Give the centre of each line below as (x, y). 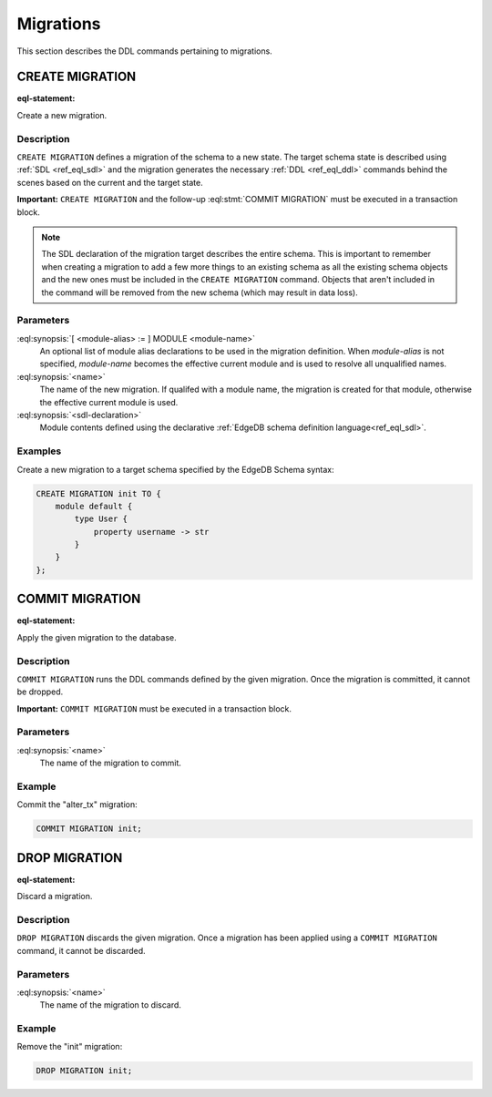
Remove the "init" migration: (70, 1047)
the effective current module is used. (109, 402)
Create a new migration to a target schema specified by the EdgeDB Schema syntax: (175, 469)
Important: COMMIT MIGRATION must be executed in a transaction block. (154, 708)
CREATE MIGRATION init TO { (98, 493)
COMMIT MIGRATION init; (89, 829)
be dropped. (40, 692)
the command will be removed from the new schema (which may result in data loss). (200, 292)
